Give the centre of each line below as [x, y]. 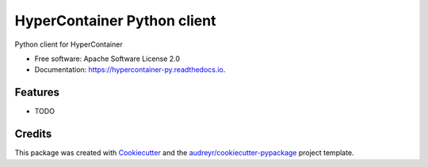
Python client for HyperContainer [69, 44]
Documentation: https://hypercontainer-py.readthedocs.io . [130, 70]
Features [37, 92]
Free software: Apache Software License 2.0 [107, 59]
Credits [33, 134]
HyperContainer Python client [115, 21]
